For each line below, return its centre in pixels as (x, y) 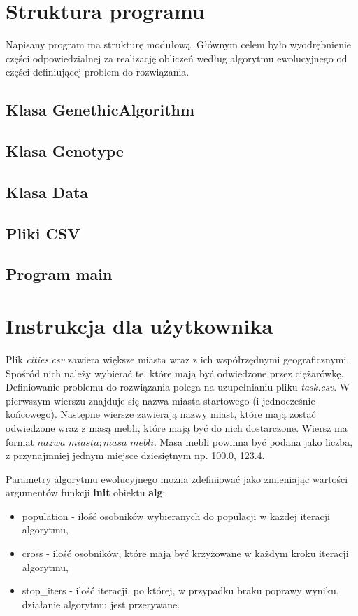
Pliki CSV (43, 233)
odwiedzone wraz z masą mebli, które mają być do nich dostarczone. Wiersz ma (177, 427)
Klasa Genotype (65, 151)
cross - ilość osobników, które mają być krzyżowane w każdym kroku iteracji (185, 553)
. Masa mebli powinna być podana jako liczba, (253, 441)
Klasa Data (47, 191)
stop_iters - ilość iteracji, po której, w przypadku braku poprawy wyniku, (180, 590)
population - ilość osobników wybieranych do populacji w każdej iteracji (176, 516)
